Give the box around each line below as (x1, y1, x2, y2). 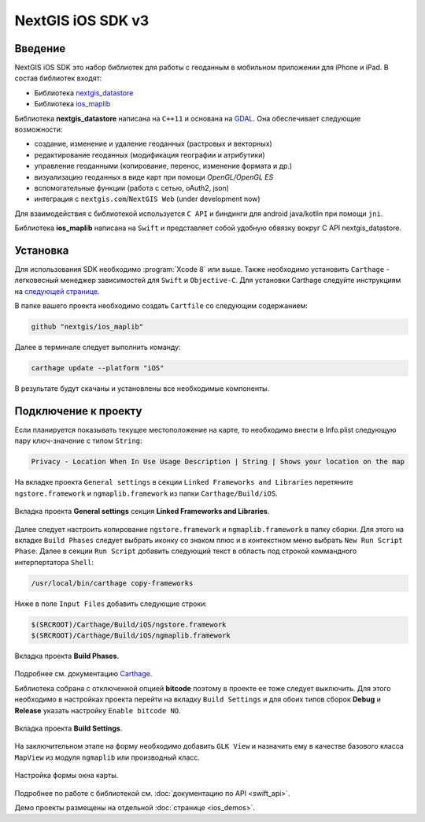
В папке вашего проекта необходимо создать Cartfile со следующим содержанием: (14, 301, 309, 311)
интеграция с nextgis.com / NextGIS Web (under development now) (34, 194, 261, 204)
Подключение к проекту (14, 404, 142, 418)
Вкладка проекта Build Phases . (14, 651, 120, 661)
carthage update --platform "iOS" (31, 363, 164, 373)
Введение (14, 42, 66, 55)
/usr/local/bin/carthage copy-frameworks (31, 578, 194, 587)
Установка (14, 244, 69, 257)
